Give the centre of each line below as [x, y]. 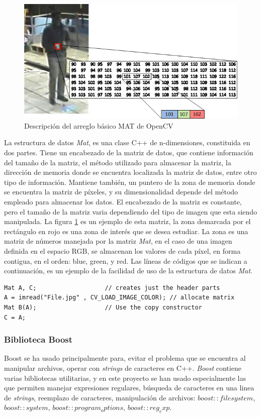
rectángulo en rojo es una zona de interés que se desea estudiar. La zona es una [126, 231]
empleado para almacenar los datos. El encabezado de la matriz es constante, [123, 202]
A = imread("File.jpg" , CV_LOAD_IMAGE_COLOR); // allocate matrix [119, 298]
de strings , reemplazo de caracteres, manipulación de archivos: [100, 397]
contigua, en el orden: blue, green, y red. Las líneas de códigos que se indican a [126, 260]
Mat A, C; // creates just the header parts [112, 288]
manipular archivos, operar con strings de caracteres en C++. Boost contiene [123, 368]
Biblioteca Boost [38, 339]
